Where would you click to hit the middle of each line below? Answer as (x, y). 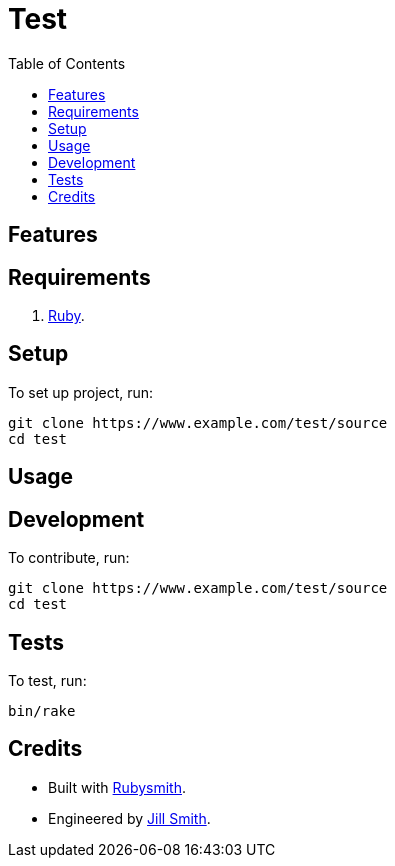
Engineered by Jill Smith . (129, 818)
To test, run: (47, 680)
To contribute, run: (69, 558)
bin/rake (42, 710)
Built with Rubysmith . (117, 787)
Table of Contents (67, 63)
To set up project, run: (81, 392)
